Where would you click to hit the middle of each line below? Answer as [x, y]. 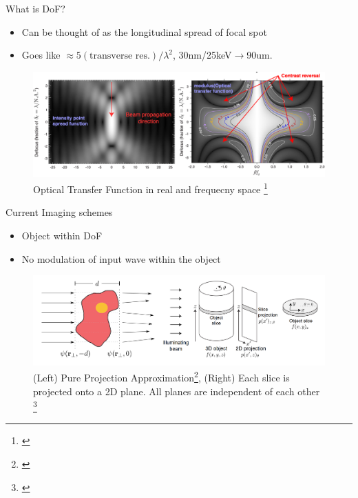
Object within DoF [62, 235]
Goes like [41, 55]
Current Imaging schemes [59, 212]
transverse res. [120, 56]
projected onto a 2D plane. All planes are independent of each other [177, 391]
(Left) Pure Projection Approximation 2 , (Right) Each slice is [161, 376]
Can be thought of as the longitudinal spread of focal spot [144, 31]
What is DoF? [35, 8]
